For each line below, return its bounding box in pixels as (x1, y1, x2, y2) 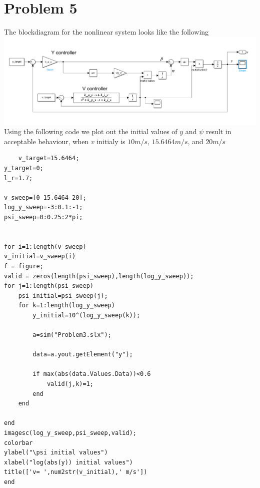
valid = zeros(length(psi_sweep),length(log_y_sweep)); (4, 272, 194, 280)
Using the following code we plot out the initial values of (4, 126, 177, 137)
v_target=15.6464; (18, 155, 79, 162)
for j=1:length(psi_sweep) (4, 282, 93, 290)
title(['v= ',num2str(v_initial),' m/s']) (4, 468, 147, 476)
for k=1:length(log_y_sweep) (18, 302, 115, 309)
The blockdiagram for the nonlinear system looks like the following (4, 27, 209, 37)
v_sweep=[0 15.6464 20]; (4, 194, 86, 201)
